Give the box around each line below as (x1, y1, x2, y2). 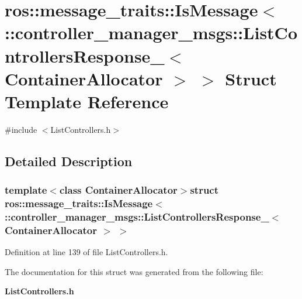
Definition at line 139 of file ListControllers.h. (5, 246, 168, 258)
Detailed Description (5, 152, 133, 170)
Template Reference (5, 89, 169, 113)
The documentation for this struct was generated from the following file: (5, 265, 263, 277)
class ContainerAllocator (59, 183, 178, 197)
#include (5, 123, 37, 135)
